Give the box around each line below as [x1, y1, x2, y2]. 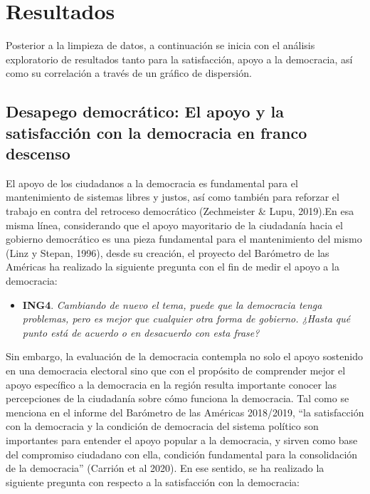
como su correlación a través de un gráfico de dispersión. [6, 65, 252, 80]
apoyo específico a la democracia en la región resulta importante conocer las [6, 377, 337, 391]
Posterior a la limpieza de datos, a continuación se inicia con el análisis [6, 38, 315, 53]
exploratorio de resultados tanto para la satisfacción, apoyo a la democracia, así [6, 51, 353, 66]
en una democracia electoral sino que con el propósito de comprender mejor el [6, 363, 346, 378]
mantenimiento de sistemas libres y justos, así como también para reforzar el [6, 189, 339, 204]
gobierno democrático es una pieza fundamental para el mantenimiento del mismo [6, 231, 362, 246]
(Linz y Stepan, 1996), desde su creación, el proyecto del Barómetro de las [6, 245, 329, 260]
